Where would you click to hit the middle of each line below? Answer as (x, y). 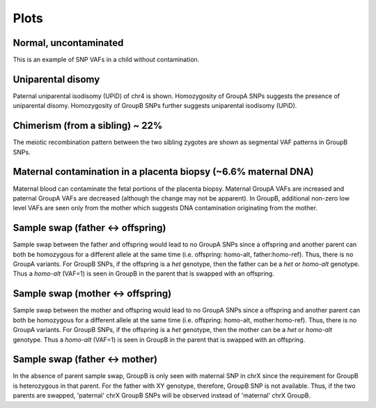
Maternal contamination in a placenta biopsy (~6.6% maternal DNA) (163, 172)
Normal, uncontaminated (68, 43)
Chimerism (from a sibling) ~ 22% (88, 126)
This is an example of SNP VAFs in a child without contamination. (106, 60)
